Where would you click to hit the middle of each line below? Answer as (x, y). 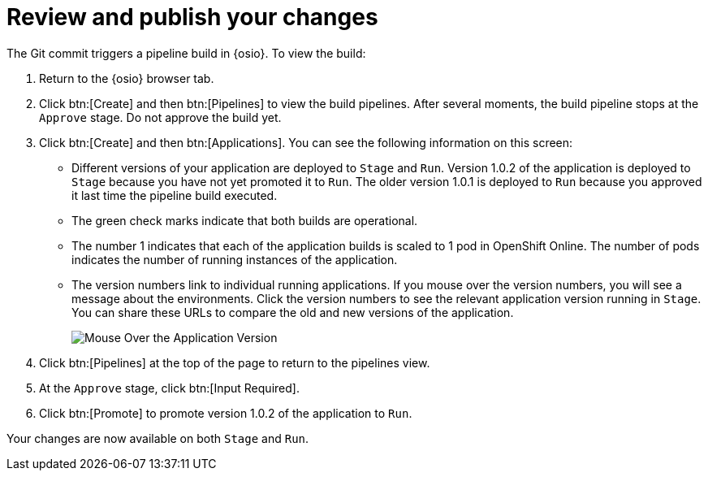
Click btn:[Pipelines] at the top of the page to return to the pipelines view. (235, 362)
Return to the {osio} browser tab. (127, 78)
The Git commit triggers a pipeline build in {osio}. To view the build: (186, 53)
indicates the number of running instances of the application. (235, 259)
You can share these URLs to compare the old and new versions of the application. (293, 312)
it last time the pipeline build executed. (175, 195)
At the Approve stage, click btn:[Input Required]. (169, 388)
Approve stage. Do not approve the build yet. (160, 117)
